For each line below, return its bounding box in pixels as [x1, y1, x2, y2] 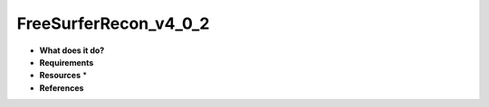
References [39, 82, 84, 94]
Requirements [39, 57, 94, 67]
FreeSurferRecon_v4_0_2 [16, 13, 210, 33]
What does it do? [39, 45, 105, 56]
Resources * [39, 70, 88, 81]
